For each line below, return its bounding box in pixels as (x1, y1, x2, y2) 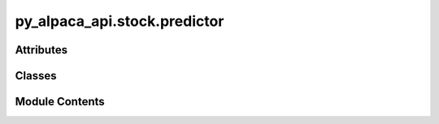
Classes (15, 69, 57, 83)
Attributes (15, 43, 68, 57)
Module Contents (15, 95, 105, 109)
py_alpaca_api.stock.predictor (15, 12, 224, 30)
